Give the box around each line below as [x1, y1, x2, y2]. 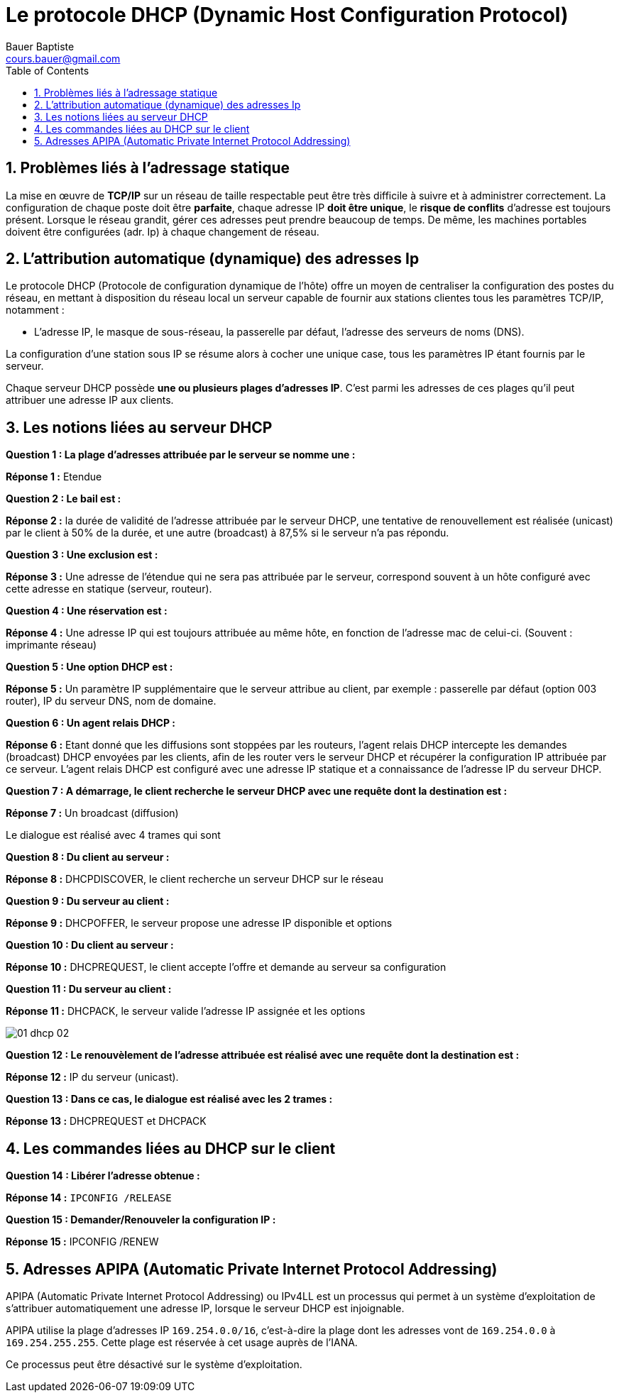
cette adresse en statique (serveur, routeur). [6, 583, 212, 595]
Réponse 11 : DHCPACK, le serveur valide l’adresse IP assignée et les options [6, 1005, 366, 1018]
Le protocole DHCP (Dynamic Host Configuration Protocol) [6, 3, 569, 27]
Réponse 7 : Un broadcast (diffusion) [6, 807, 179, 820]
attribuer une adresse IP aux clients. [6, 394, 174, 407]
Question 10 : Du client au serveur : [6, 939, 174, 952]
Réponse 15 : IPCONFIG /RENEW [6, 1235, 159, 1248]
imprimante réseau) [6, 639, 97, 651]
